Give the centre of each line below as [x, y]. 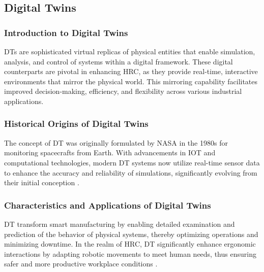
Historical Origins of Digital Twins [76, 124]
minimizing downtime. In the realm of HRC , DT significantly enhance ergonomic [130, 244]
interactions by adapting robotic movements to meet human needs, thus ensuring [130, 253]
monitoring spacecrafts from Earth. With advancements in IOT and [110, 152]
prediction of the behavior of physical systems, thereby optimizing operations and [131, 234]
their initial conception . [42, 182]
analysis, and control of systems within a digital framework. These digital [119, 61]
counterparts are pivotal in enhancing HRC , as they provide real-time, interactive [131, 71]
